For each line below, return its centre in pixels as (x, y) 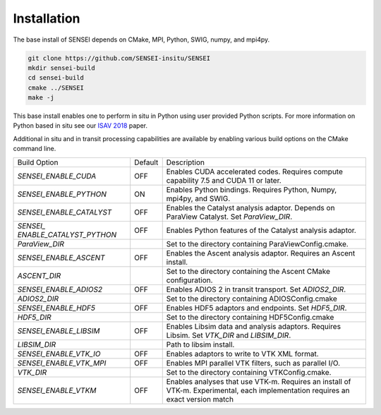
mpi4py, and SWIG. (198, 198)
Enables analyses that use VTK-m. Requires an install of (259, 381)
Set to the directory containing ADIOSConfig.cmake (252, 299)
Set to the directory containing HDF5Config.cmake (250, 317)
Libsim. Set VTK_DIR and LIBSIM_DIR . (229, 335)
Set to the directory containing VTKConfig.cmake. (249, 372)
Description (185, 162)
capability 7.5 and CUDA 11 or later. (224, 180)
